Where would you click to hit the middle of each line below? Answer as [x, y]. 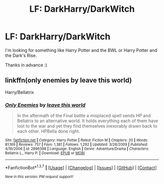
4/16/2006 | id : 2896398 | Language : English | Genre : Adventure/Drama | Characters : [77, 149]
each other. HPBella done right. [48, 131]
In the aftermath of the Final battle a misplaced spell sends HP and [84, 116]
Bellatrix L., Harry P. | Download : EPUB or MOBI [45, 153]
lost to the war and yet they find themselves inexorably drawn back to [87, 126]
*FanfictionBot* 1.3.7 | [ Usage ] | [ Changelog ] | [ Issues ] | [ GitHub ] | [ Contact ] [81, 167]
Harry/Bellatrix [20, 92]
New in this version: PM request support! [39, 177]
